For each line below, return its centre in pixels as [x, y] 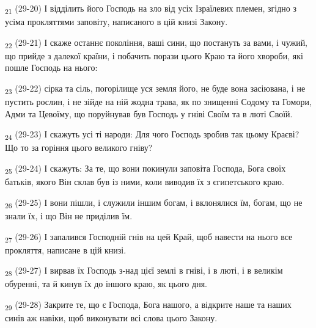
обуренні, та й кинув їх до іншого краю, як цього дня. [106, 284]
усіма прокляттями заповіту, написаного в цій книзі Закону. [116, 22]
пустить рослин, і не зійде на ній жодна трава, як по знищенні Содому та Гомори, [158, 102]
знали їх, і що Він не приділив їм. [69, 215]
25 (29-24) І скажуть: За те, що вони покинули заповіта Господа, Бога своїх [145, 169]
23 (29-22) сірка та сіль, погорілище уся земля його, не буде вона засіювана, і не [155, 89]
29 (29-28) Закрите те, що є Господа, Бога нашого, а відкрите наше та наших [148, 305]
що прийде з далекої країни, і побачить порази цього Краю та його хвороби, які [154, 55]
